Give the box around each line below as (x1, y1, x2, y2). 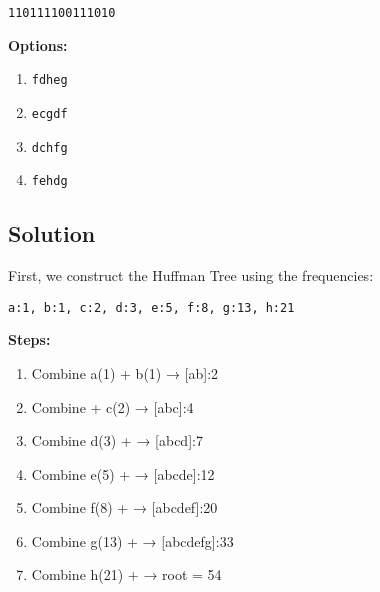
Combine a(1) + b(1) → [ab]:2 (31, 362, 219, 383)
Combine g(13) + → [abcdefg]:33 (31, 530, 234, 551)
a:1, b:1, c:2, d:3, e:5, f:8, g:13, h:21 (8, 300, 295, 315)
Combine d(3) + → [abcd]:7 (31, 430, 203, 451)
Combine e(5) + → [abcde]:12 (31, 463, 215, 484)
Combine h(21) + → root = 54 (31, 564, 222, 585)
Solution (8, 218, 96, 249)
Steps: (8, 329, 51, 350)
